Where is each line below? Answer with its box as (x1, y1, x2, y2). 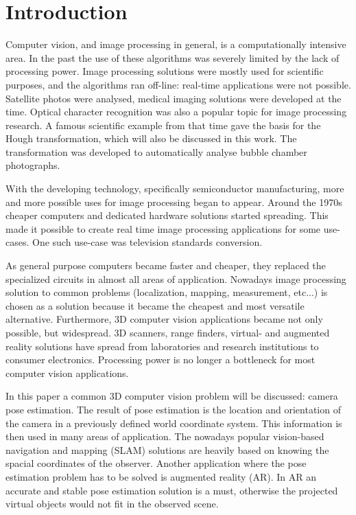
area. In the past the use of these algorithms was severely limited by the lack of (5, 50, 340, 65)
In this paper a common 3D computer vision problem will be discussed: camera (5, 389, 338, 403)
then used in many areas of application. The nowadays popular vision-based (5, 429, 324, 444)
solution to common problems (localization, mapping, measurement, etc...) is (5, 285, 328, 299)
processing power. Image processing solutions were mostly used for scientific (5, 64, 324, 78)
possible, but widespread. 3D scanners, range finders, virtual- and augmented (5, 325, 330, 339)
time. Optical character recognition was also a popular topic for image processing (5, 104, 347, 119)
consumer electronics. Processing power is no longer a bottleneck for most (5, 352, 316, 367)
